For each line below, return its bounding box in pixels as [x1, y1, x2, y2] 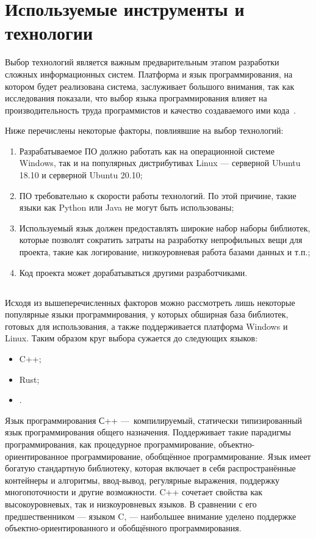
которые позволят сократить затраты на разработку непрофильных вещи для [19, 233, 303, 246]
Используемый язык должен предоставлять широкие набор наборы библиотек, [19, 221, 311, 234]
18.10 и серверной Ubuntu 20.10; [19, 169, 143, 181]
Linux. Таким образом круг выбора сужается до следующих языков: [5, 332, 258, 344]
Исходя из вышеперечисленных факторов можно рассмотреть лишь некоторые [5, 296, 295, 308]
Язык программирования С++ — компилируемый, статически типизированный [5, 413, 303, 426]
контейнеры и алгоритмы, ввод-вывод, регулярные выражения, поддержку [5, 473, 280, 486]
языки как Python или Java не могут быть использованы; [19, 201, 234, 214]
